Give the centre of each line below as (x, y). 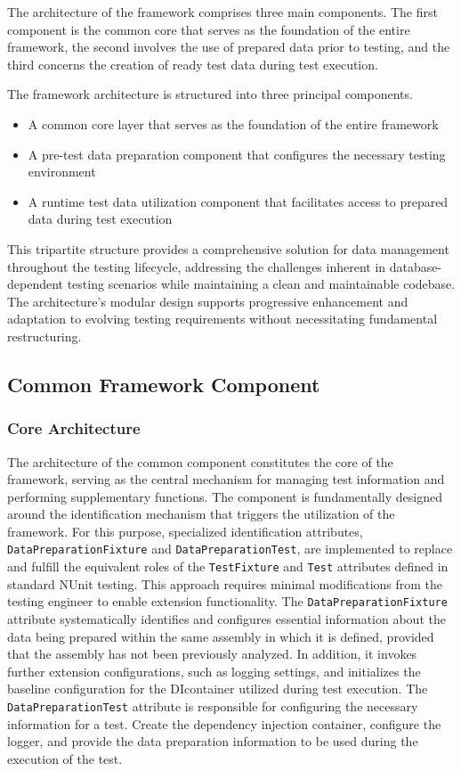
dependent (36, 284)
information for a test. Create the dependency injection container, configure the (224, 723)
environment (62, 172)
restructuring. (44, 336)
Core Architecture (74, 428)
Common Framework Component (164, 384)
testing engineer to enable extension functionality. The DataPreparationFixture (227, 601)
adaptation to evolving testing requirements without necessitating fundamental (222, 319)
